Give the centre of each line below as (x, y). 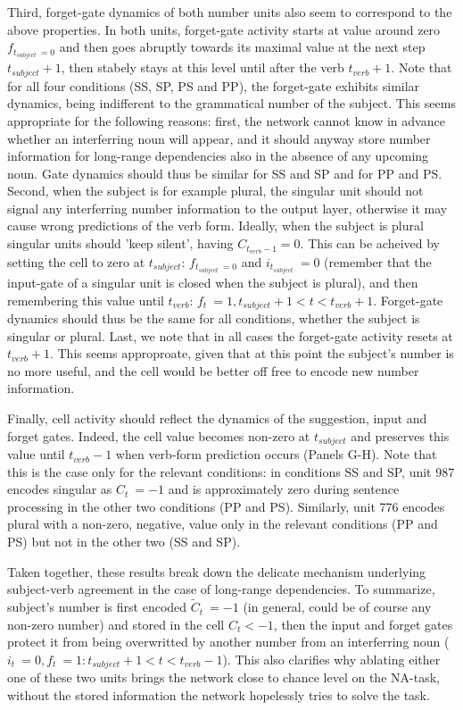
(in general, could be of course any (337, 607)
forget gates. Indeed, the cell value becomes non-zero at (159, 435)
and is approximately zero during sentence (284, 489)
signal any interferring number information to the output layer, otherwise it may (227, 208)
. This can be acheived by (370, 243)
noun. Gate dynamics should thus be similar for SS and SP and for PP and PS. (225, 173)
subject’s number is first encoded (97, 607)
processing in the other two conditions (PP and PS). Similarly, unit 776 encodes (226, 506)
